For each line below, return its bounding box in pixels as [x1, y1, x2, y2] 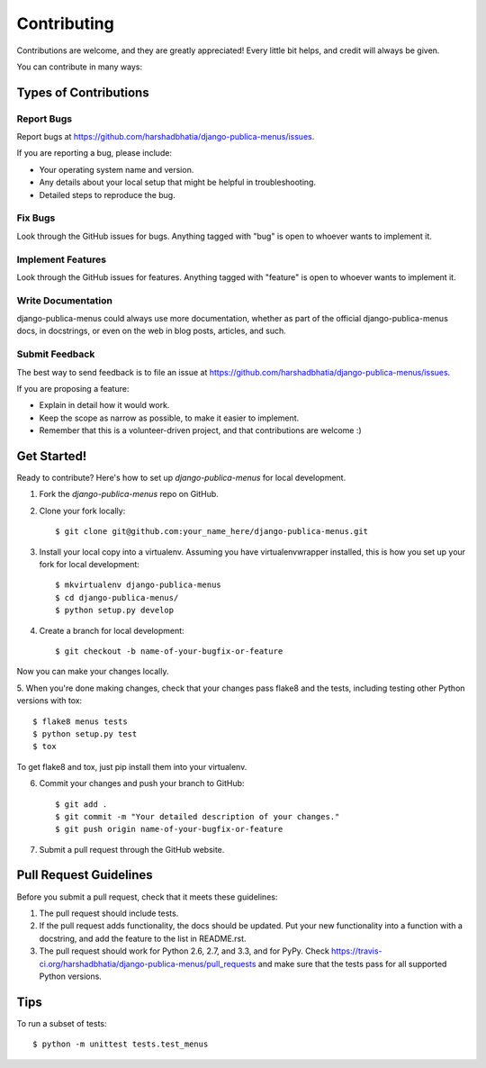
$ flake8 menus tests [32, 716, 128, 727]
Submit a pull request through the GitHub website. [39, 844, 225, 855]
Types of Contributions [16, 85, 149, 100]
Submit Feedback [16, 348, 95, 360]
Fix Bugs [16, 212, 56, 224]
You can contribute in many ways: [16, 61, 143, 72]
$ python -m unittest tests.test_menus [32, 1039, 209, 1049]
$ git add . [55, 799, 108, 810]
